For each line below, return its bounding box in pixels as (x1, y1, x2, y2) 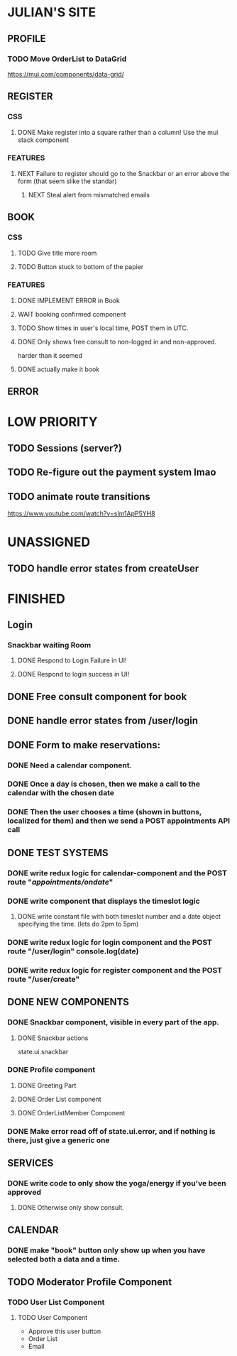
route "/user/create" (7, 974, 80, 984)
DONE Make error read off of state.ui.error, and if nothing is (7, 1126, 216, 1136)
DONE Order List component (17, 1095, 101, 1103)
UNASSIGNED (7, 534, 91, 550)
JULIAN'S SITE (7, 4, 97, 21)
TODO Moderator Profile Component (7, 1276, 172, 1289)
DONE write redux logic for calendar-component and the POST (7, 868, 228, 877)
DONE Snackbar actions (17, 1034, 89, 1042)
